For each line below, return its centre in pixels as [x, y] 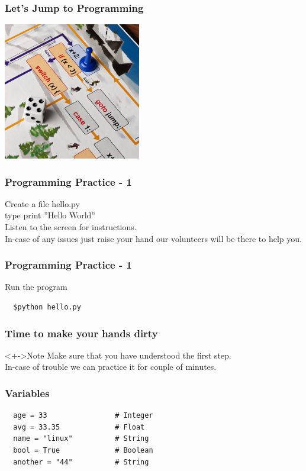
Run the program [36, 287]
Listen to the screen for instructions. [71, 226]
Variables [27, 393]
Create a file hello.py [42, 203]
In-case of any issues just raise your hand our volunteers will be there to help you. [153, 238]
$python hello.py [47, 307]
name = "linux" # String [81, 439]
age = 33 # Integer [83, 416]
